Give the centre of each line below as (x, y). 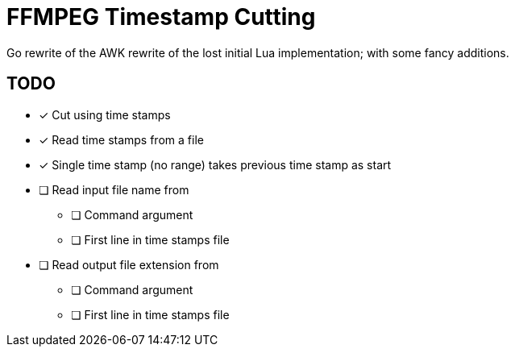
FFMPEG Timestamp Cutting (161, 17)
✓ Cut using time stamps (105, 114)
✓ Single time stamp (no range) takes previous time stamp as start (215, 164)
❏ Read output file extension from (129, 264)
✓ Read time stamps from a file (121, 139)
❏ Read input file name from (114, 189)
